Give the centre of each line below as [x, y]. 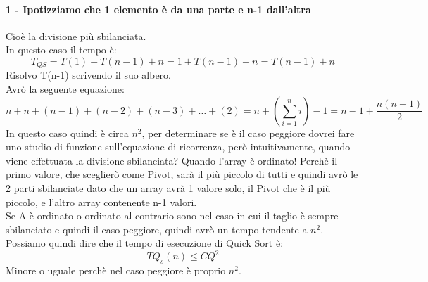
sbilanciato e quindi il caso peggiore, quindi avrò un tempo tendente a [157, 229]
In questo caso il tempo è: [61, 50]
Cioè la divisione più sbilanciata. [76, 36]
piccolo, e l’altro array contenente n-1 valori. [101, 201]
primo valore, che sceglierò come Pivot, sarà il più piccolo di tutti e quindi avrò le [182, 174]
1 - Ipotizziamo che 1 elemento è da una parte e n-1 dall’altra [158, 9]
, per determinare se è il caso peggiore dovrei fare [248, 133]
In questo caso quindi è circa [67, 133]
